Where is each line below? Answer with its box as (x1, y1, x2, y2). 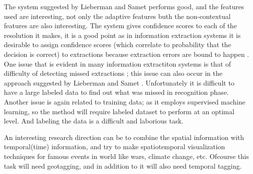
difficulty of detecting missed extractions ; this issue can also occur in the (4, 68, 222, 78)
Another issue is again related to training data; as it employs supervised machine (4, 96, 246, 106)
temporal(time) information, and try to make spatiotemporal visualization (4, 141, 225, 152)
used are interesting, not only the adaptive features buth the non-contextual (4, 11, 231, 21)
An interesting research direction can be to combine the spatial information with (4, 132, 244, 142)
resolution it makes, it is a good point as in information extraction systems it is (4, 30, 241, 40)
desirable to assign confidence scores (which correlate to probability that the (4, 39, 231, 50)
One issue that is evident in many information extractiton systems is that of (4, 58, 231, 69)
